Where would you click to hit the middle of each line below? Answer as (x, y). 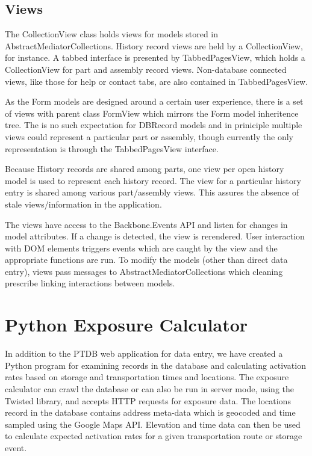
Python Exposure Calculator (126, 325)
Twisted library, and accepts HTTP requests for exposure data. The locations (148, 400)
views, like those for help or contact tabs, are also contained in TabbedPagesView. (157, 81)
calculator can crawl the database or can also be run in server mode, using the (150, 388)
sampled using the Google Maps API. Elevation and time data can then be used (153, 424)
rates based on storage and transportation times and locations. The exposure (147, 377)
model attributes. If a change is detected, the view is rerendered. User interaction (155, 236)
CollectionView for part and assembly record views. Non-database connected (146, 69)
